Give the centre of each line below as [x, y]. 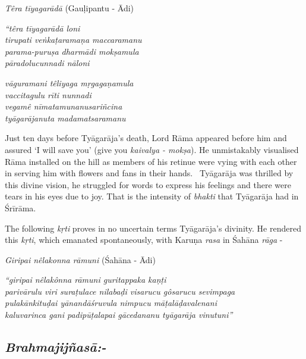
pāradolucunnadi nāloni [47, 63]
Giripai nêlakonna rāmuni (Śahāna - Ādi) [80, 259]
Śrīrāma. [20, 207]
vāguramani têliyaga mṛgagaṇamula [69, 82]
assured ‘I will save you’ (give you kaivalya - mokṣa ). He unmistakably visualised [152, 149]
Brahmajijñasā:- [56, 347]
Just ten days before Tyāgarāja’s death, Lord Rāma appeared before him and [146, 138]
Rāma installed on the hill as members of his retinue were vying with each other [151, 161]
